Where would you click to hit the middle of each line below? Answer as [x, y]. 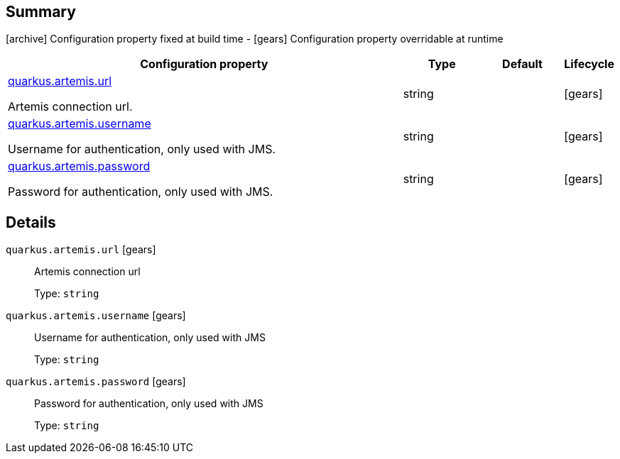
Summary [41, 12]
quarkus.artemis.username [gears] [96, 316]
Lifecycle [589, 64]
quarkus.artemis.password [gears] [96, 382]
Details [31, 222]
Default [522, 64]
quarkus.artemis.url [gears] [81, 250]
